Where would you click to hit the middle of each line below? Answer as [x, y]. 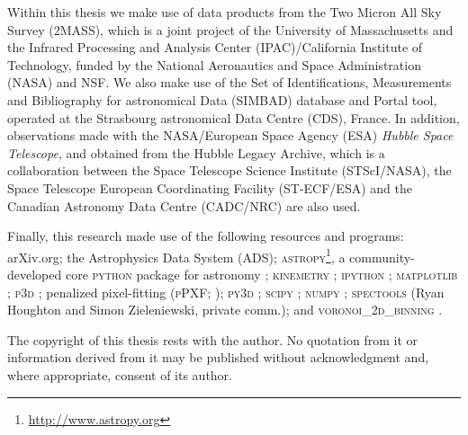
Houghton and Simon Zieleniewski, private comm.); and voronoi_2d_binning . [225, 310]
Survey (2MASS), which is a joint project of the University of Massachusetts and [230, 29]
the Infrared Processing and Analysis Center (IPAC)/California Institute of [215, 47]
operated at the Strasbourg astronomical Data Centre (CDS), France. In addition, [234, 117]
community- [382, 257]
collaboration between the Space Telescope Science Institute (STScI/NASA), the [229, 170]
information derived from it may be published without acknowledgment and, [218, 357]
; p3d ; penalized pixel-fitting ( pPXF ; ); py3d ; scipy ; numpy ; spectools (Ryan [226, 292]
